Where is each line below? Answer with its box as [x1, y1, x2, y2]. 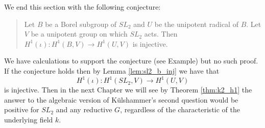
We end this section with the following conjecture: [4, 2, 161, 12]
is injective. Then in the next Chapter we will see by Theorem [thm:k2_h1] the [4, 84, 252, 95]
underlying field [4, 114, 53, 124]
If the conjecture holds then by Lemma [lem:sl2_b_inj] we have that [4, 65, 220, 76]
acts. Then [144, 28, 178, 39]
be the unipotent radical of [154, 18, 238, 29]
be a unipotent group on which [31, 28, 128, 39]
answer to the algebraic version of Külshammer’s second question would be [4, 94, 238, 105]
